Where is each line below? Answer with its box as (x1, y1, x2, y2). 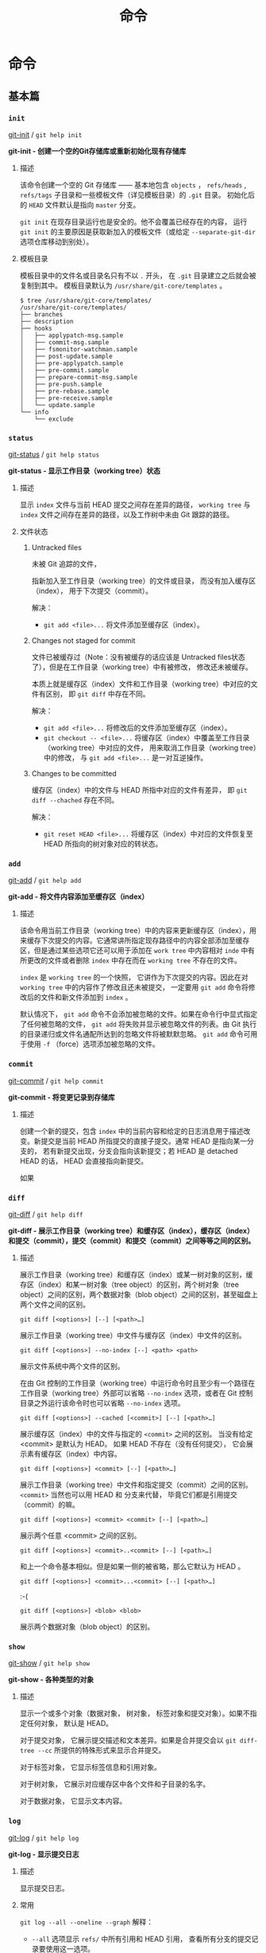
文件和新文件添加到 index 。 (40, 993, 133, 1002)
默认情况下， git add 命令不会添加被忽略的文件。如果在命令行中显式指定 (19, 1010, 258, 1019)
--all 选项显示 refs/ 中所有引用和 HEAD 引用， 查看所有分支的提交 (31, 1934, 252, 1943)
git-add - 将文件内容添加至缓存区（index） (8, 892, 149, 901)
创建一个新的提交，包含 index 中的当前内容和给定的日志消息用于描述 (19, 1126, 244, 1135)
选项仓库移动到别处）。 (19, 237, 94, 246)
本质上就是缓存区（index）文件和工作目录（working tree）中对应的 (31, 679, 252, 689)
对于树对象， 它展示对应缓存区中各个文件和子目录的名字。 (19, 1779, 210, 1789)
